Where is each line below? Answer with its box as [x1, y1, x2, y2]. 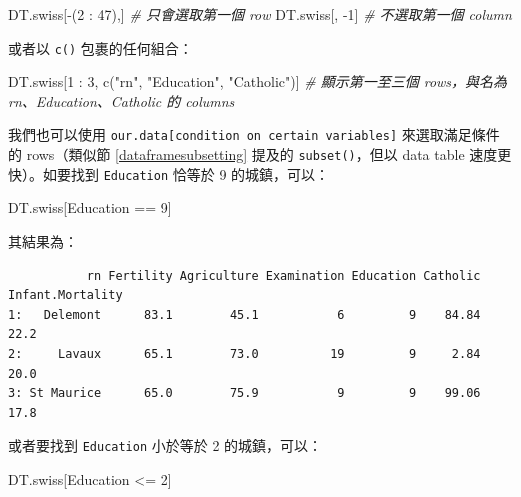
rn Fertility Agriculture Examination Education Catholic [86, 268, 481, 283]
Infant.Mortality [8, 288, 123, 303]
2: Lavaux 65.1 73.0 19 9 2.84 [8, 346, 481, 361]
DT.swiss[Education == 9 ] [8, 197, 172, 218]
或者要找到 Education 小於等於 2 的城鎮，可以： [8, 435, 323, 456]
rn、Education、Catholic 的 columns [8, 90, 235, 111]
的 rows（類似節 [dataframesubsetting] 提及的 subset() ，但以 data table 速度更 [8, 144, 512, 165]
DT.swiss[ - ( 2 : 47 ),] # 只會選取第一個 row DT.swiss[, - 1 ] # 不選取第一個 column [8, 4, 512, 24]
